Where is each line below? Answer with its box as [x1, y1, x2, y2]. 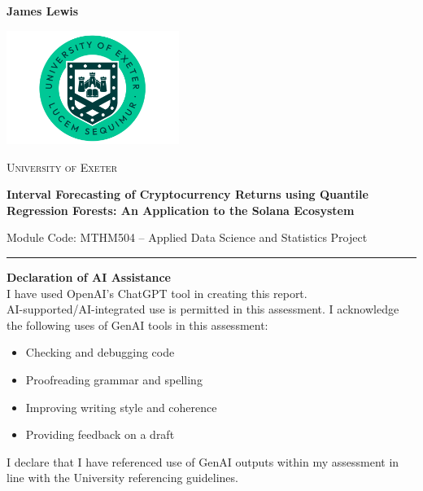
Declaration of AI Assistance [7, 268, 171, 285]
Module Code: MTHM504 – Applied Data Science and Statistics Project [7, 229, 368, 246]
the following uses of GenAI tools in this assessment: [7, 316, 268, 333]
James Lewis [7, 2, 79, 19]
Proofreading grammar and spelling [25, 370, 203, 388]
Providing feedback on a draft [25, 426, 175, 443]
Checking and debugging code [25, 344, 175, 361]
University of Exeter [7, 158, 118, 175]
